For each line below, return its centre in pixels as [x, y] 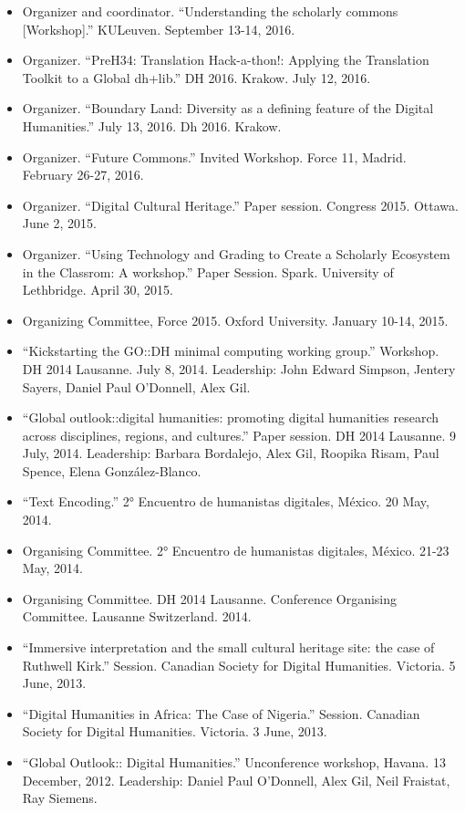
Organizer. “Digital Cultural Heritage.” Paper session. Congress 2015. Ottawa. [240, 205]
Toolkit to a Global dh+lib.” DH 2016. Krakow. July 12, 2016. [196, 77]
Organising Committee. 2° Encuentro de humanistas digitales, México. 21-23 [236, 550]
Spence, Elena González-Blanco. [112, 470]
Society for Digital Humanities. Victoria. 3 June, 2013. [175, 731]
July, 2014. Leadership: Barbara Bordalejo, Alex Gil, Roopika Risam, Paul [231, 453]
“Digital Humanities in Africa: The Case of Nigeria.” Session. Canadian [221, 713]
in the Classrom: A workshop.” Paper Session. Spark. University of [208, 271]
